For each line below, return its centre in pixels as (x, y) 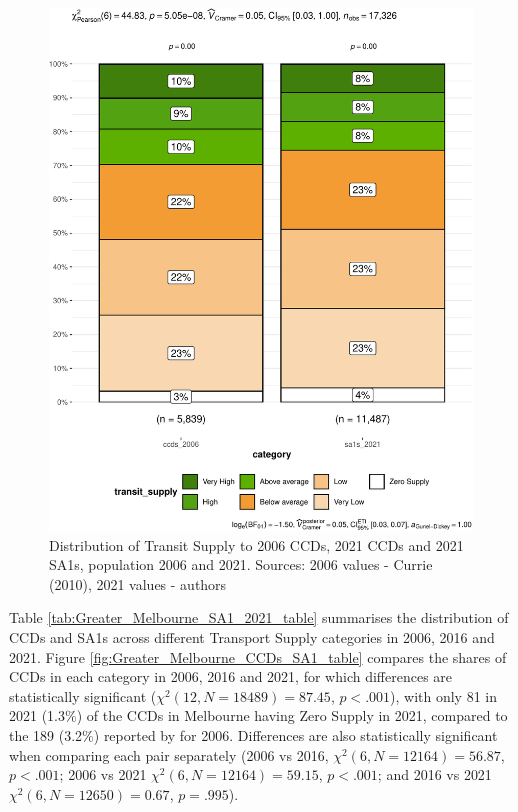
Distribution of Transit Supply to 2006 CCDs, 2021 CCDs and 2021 (256, 544)
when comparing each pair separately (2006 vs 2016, (169, 754)
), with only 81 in (444, 695)
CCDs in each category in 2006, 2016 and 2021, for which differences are (231, 676)
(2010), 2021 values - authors (138, 583)
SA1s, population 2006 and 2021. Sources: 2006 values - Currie (241, 564)
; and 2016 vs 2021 (434, 774)
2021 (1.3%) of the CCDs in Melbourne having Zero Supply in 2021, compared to (258, 715)
